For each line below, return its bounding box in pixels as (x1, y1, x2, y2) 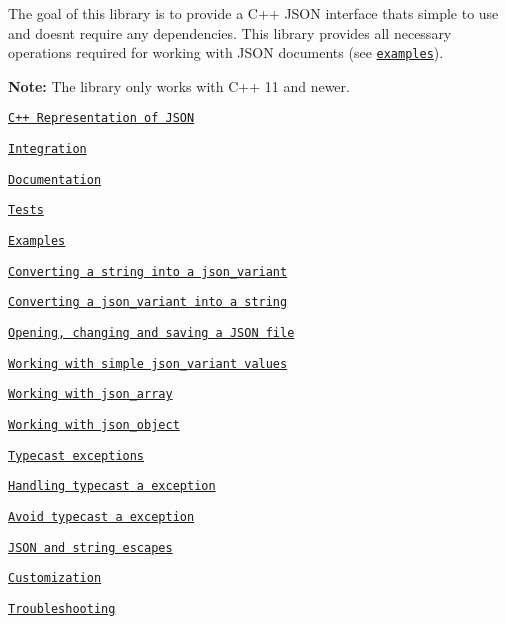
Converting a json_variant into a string (8, 295, 288, 310)
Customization (8, 571, 102, 586)
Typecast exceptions (8, 448, 145, 463)
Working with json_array (8, 387, 173, 402)
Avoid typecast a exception (8, 509, 195, 524)
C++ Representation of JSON (8, 111, 195, 126)
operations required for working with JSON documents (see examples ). (8, 42, 444, 63)
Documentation (8, 172, 102, 187)
